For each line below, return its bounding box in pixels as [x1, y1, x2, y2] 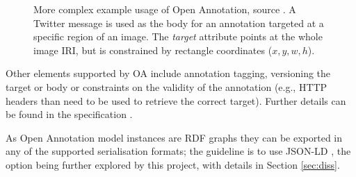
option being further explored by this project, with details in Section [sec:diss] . [6, 157, 340, 171]
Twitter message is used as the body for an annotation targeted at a [33, 15, 324, 30]
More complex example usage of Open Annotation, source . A [33, 2, 296, 16]
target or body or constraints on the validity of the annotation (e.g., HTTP [6, 79, 327, 94]
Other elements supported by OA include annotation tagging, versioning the [6, 66, 331, 81]
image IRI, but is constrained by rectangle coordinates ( [33, 42, 273, 57]
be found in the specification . [6, 107, 133, 121]
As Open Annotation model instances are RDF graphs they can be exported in [6, 130, 343, 144]
